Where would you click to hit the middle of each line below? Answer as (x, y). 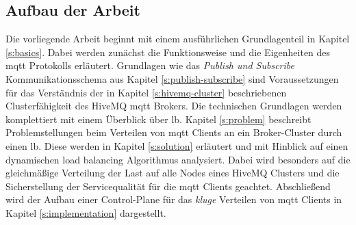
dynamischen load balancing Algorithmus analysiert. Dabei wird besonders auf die (178, 159)
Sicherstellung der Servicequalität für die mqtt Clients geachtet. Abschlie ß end (168, 186)
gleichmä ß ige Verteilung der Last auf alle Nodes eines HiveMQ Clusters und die (173, 173)
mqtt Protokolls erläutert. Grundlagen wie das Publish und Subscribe (150, 65)
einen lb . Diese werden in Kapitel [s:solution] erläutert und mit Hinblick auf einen (177, 145)
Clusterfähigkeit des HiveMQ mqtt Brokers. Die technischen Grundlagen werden (174, 106)
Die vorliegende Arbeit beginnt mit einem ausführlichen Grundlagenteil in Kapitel (178, 39)
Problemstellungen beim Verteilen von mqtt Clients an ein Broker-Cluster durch (174, 132)
